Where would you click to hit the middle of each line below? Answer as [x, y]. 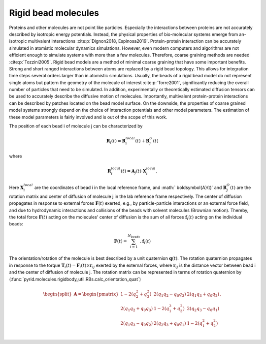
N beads [134, 236]
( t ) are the [240, 188]
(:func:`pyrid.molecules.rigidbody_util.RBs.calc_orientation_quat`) [75, 279]
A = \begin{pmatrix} [96, 294]
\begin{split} [58, 294]
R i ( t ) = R [116, 141]
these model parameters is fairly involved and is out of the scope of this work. [88, 117]
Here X [17, 188]
